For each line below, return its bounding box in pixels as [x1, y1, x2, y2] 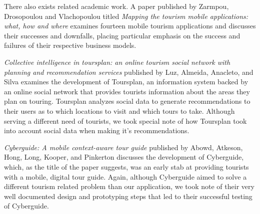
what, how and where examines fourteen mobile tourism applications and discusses [4, 20, 256, 31]
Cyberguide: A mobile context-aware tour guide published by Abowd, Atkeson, [4, 142, 243, 152]
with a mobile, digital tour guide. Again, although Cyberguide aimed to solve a [4, 171, 247, 182]
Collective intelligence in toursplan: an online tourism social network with [4, 56, 230, 67]
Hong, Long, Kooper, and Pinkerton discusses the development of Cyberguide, [4, 152, 244, 162]
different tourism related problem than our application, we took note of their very [4, 181, 254, 192]
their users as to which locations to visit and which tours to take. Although [4, 105, 235, 116]
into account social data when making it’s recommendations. [4, 125, 189, 136]
